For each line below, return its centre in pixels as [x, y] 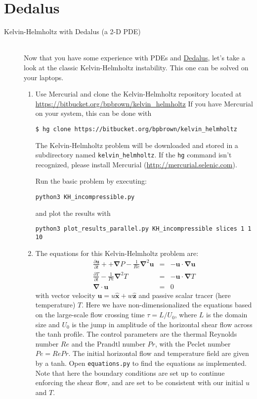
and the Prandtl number [108, 343]
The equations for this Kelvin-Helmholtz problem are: [117, 253]
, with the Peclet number [193, 343]
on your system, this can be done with [93, 113]
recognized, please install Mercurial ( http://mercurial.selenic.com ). [136, 164]
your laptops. [44, 77]
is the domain [227, 315]
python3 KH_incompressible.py [85, 197]
